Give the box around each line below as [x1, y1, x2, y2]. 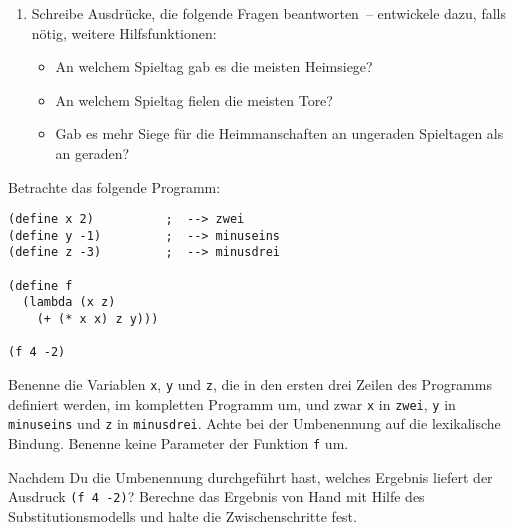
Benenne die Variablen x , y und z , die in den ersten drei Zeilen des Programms [8, 374, 492, 395]
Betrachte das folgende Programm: [8, 176, 221, 197]
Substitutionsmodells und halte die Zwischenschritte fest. [8, 505, 357, 526]
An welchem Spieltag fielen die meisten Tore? [55, 89, 333, 110]
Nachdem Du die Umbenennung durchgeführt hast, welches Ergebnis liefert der [8, 466, 493, 487]
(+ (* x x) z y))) [36, 312, 159, 327]
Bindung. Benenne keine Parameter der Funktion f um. [8, 433, 349, 454]
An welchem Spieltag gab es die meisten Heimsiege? [55, 56, 373, 77]
